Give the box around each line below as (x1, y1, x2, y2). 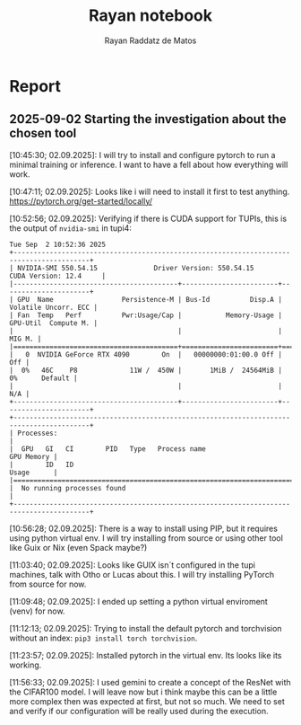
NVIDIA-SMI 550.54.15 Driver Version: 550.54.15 (17, 263, 254, 272)
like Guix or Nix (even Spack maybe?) (9, 542, 148, 553)
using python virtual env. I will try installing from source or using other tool (9, 532, 284, 544)
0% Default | (9, 374, 78, 383)
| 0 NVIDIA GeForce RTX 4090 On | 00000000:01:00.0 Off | (9, 349, 282, 359)
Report (9, 75, 61, 96)
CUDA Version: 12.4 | (9, 271, 106, 280)
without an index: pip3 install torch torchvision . (9, 632, 198, 643)
